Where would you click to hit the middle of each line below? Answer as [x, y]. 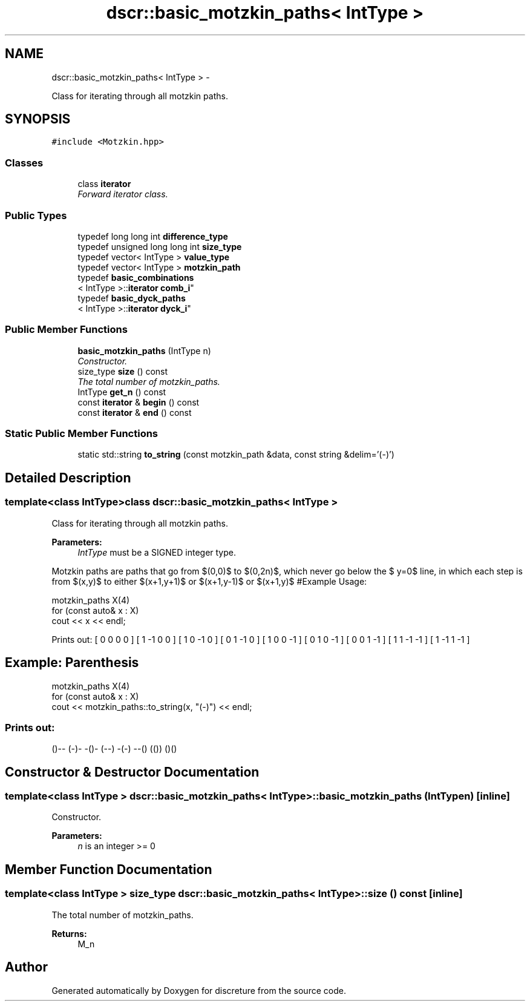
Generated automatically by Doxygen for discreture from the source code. [199, 990]
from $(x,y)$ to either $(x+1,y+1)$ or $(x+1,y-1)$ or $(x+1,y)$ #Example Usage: [209, 581]
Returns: [69, 933]
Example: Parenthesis [72, 663]
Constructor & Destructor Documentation [132, 772]
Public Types [36, 215]
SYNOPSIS [38, 119]
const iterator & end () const [135, 412]
